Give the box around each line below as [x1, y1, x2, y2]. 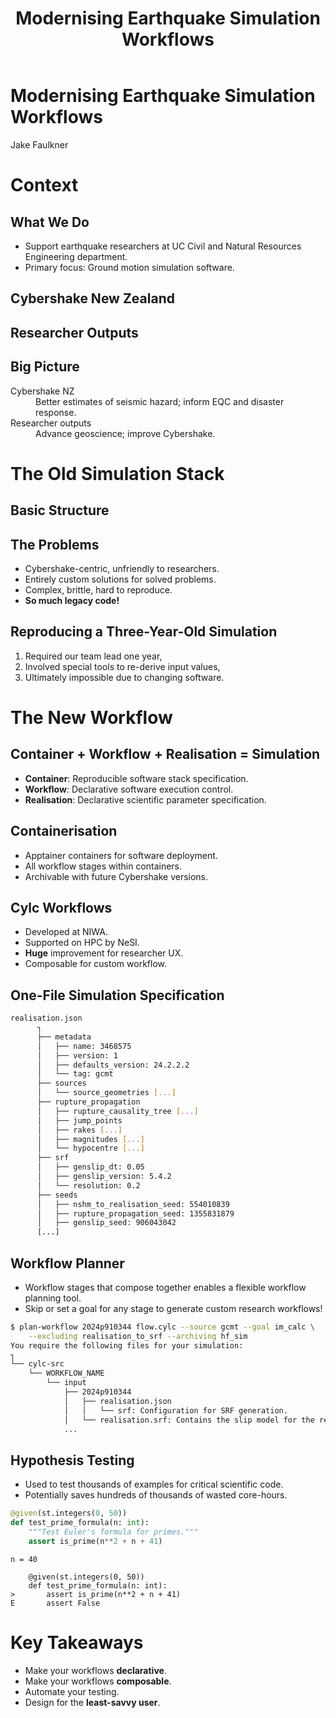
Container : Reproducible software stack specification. [24, 772, 249, 784]
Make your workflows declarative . [24, 1664, 167, 1676]
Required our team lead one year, [24, 650, 163, 662]
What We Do [10, 213, 90, 231]
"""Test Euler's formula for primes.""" [28, 1527, 199, 1537]
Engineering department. [24, 250, 128, 262]
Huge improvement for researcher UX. [24, 947, 184, 959]
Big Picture [10, 358, 80, 376]
